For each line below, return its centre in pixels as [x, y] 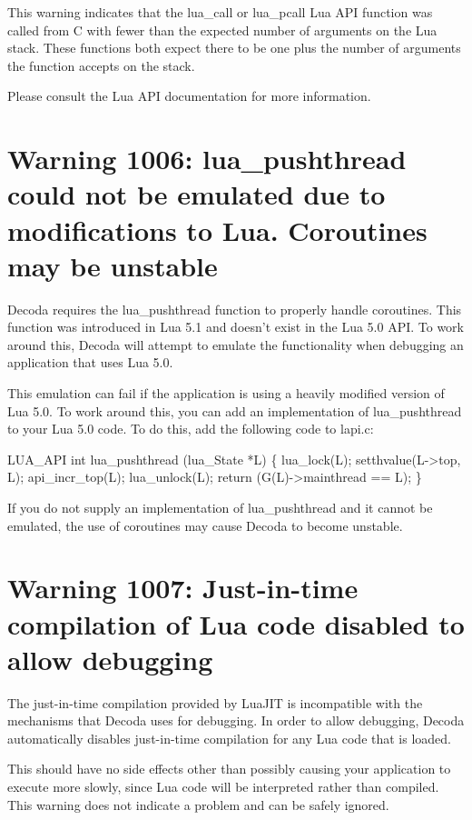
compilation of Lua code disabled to [236, 623]
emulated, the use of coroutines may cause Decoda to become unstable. [205, 525]
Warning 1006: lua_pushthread [207, 159]
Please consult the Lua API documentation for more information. [189, 96]
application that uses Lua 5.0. [90, 362]
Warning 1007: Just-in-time [183, 588]
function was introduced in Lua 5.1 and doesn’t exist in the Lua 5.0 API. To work [236, 327]
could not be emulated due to [197, 194]
